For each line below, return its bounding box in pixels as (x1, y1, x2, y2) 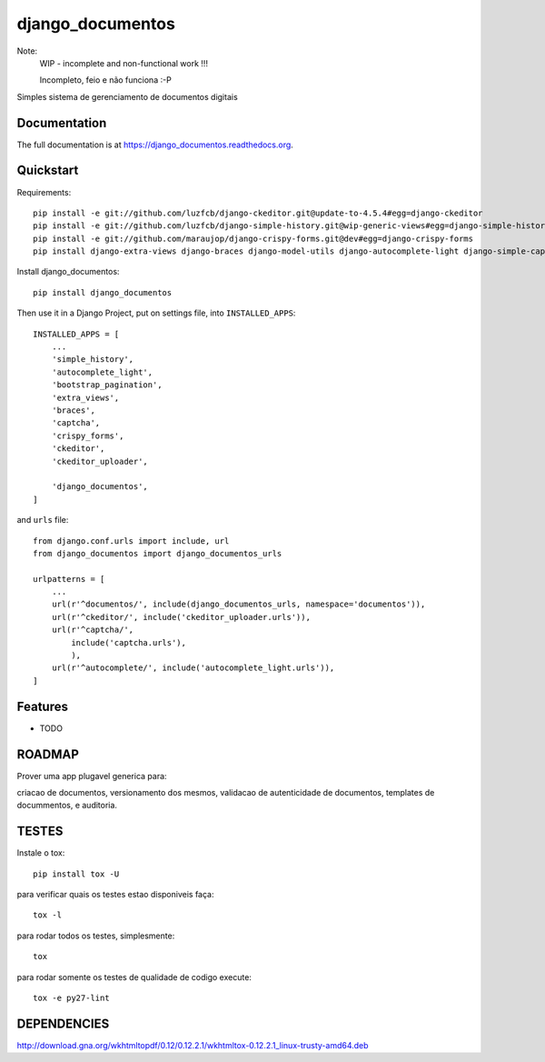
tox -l (33, 910, 63, 920)
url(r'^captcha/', (51, 625, 134, 636)
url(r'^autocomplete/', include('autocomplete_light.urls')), (51, 663, 335, 673)
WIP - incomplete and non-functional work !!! (39, 57, 209, 68)
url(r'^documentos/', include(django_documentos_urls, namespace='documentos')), (51, 599, 426, 609)
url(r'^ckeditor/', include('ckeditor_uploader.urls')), (51, 612, 311, 622)
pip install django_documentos (33, 287, 173, 297)
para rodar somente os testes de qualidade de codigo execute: (16, 971, 252, 982)
